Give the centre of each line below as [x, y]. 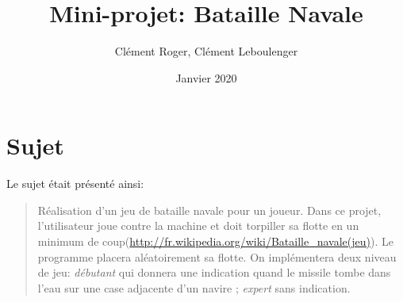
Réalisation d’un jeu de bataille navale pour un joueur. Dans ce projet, [209, 210]
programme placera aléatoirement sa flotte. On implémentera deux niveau [217, 256]
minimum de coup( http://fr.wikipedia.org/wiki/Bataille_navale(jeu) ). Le [215, 241]
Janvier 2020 [206, 77]
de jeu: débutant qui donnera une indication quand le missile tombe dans [214, 272]
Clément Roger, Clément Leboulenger [206, 51]
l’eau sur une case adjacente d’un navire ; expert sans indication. [194, 287]
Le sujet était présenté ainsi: [75, 183]
